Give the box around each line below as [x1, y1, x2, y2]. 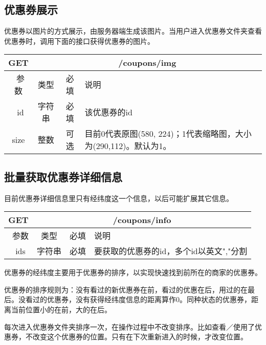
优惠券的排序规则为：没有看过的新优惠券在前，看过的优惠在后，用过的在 [4, 284, 248, 294]
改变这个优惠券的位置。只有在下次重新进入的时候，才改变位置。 [32, 331, 248, 342]
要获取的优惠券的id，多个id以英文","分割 [94, 245, 248, 257]
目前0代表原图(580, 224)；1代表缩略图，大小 [84, 128, 252, 140]
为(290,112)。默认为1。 [84, 140, 171, 152]
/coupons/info [113, 214, 171, 226]
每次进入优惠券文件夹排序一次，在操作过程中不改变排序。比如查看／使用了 [4, 321, 255, 332]
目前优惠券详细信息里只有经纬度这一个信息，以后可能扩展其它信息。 [4, 192, 233, 203]
